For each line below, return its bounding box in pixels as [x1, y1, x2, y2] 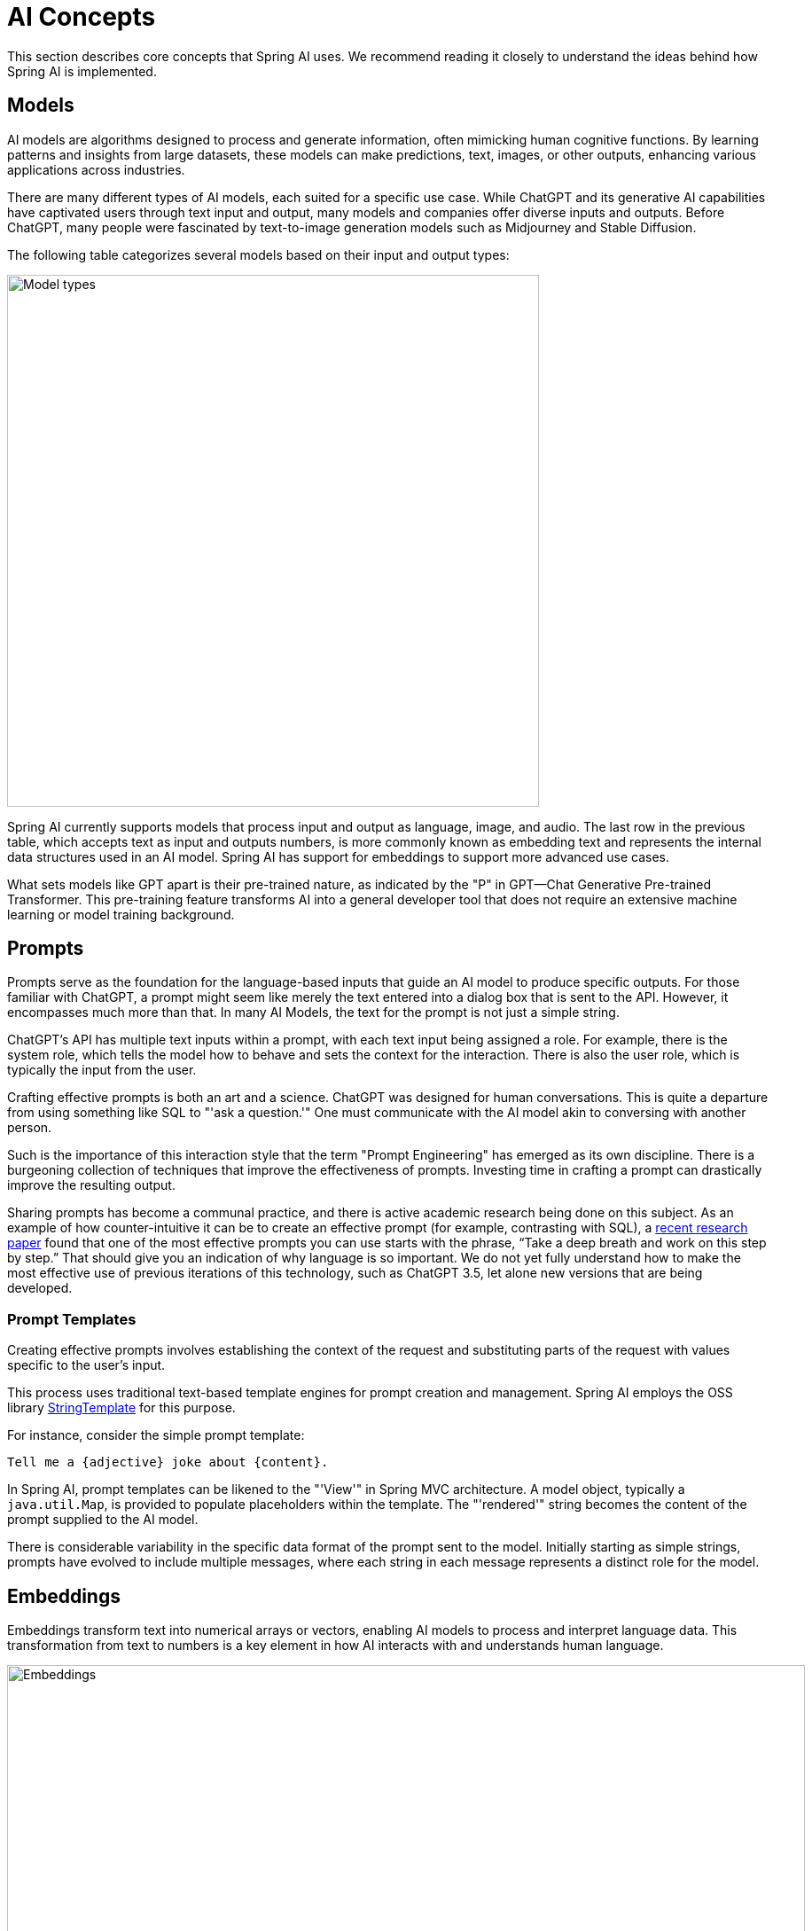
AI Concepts [7, 2, 156, 32]
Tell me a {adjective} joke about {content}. [7, 1455, 329, 1470]
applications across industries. [7, 161, 185, 177]
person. [7, 1120, 52, 1136]
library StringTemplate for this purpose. [7, 1400, 236, 1416]
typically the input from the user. [7, 1062, 197, 1078]
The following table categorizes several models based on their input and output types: [7, 246, 510, 262]
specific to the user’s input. [7, 1357, 166, 1373]
